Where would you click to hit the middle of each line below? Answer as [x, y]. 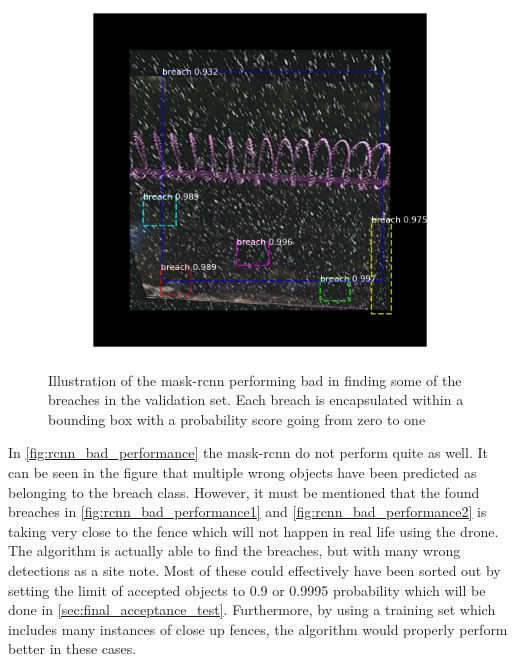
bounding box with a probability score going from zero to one [237, 418]
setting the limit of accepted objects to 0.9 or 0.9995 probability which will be [247, 589]
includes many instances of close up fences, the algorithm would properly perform [258, 628]
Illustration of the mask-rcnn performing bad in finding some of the [255, 379]
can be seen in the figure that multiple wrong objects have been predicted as [242, 471]
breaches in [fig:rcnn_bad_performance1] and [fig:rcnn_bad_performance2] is [247, 511]
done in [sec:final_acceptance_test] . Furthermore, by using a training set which [252, 609]
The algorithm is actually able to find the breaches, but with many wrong [234, 550]
